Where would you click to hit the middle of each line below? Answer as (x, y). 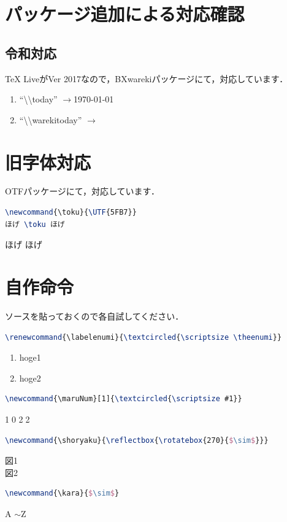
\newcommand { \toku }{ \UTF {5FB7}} (71, 213)
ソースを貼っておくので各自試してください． (94, 316)
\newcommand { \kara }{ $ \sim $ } (62, 493)
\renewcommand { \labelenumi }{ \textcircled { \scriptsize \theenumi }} (143, 337)
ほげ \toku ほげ (35, 224)
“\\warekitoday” (51, 119)
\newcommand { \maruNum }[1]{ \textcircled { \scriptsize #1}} (124, 399)
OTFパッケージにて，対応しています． (82, 191)
